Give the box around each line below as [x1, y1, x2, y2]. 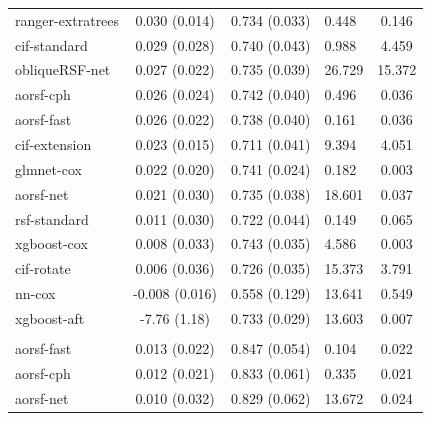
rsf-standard [15, 208, 89, 229]
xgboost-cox [15, 233, 88, 254]
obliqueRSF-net [15, 59, 111, 80]
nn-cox [15, 283, 56, 304]
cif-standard [15, 34, 88, 55]
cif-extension [15, 133, 92, 154]
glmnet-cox [15, 158, 82, 179]
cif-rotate [15, 258, 71, 279]
